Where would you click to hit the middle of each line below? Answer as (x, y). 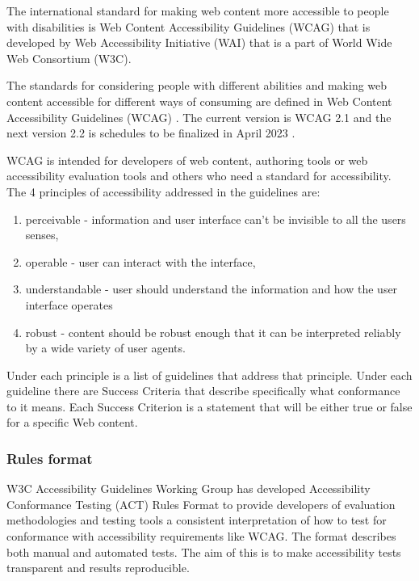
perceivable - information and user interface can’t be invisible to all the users (216, 219)
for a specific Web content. (72, 422)
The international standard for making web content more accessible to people (198, 11)
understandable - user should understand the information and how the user (212, 289)
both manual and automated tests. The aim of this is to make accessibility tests (204, 552)
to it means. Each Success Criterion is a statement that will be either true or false (209, 406)
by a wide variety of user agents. (105, 348)
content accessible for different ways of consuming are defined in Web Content (199, 101)
